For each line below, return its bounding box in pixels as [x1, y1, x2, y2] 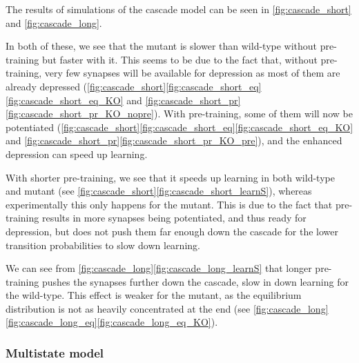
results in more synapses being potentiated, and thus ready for [41, 210, 307, 225]
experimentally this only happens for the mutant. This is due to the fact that [6, 197, 333, 211]
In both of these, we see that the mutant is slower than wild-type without [6, 39, 318, 53]
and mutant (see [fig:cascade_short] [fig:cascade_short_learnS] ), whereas [6, 184, 312, 198]
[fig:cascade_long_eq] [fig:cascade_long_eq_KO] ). [6, 315, 218, 329]
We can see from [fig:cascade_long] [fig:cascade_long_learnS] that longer [6, 261, 312, 275]
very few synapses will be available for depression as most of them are [44, 66, 340, 80]
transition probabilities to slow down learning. [6, 237, 200, 252]
